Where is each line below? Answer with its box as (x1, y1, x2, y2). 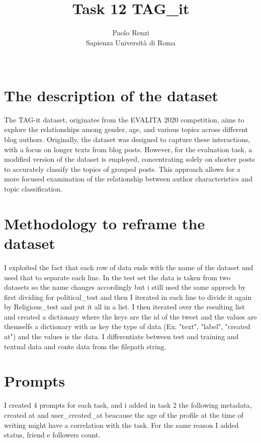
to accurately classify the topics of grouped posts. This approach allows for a (4, 163, 241, 174)
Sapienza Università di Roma (85, 37, 176, 47)
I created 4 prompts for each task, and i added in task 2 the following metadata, (4, 400, 252, 410)
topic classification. (4, 183, 63, 194)
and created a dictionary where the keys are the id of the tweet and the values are (4, 311, 257, 322)
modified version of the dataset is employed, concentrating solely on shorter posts (4, 154, 255, 164)
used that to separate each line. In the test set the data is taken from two (4, 272, 231, 282)
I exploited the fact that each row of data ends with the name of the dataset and (4, 262, 253, 272)
